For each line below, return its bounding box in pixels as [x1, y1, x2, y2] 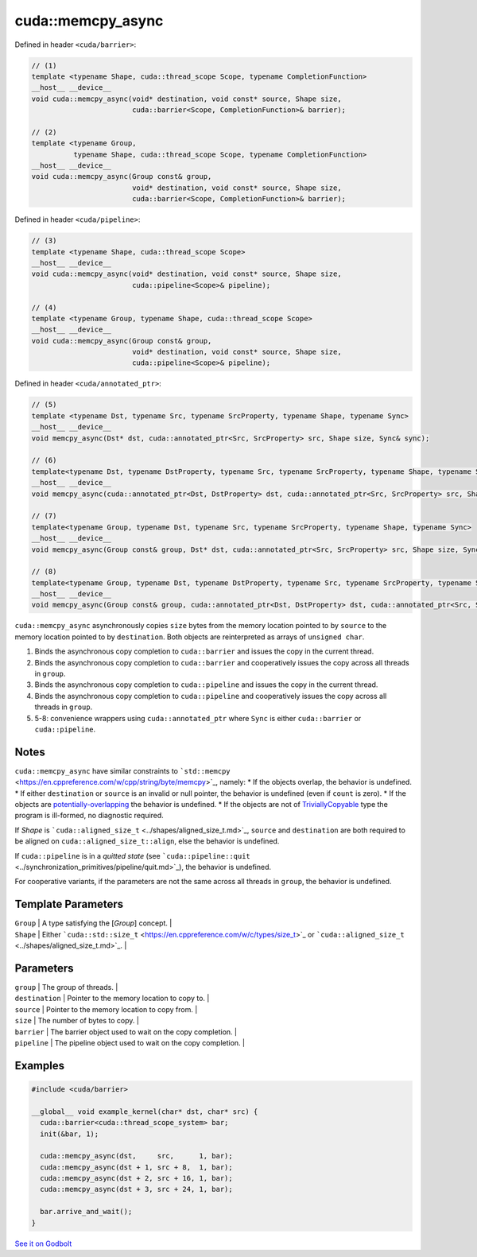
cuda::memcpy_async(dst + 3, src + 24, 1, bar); [40, 1185, 234, 1194]
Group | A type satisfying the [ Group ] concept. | [14, 918, 173, 928]
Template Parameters [14, 898, 124, 911]
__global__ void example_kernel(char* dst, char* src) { [31, 1107, 258, 1116]
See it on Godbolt [14, 1239, 72, 1248]
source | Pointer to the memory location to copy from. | [14, 1004, 198, 1014]
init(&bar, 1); [40, 1129, 99, 1139]
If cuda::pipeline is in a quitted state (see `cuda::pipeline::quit [14, 851, 250, 860]
